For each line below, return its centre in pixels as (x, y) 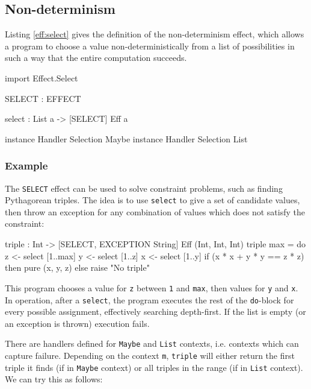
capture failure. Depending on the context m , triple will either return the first (150, 356)
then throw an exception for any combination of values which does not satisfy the (155, 211)
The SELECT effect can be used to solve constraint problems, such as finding (144, 188)
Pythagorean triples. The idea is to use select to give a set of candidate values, (152, 200)
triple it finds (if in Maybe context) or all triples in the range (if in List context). (154, 367)
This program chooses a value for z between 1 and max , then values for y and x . (152, 287)
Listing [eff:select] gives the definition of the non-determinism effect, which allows (155, 34)
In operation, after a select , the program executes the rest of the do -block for (149, 299)
